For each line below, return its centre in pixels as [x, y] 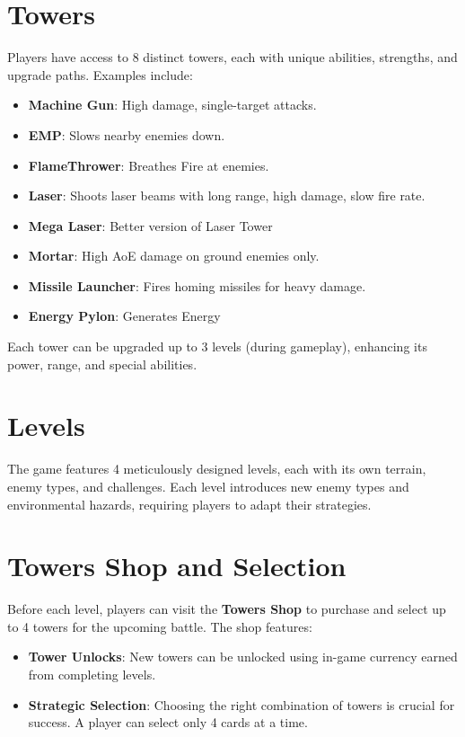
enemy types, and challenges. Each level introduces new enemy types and [208, 486]
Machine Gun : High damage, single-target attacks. [172, 105]
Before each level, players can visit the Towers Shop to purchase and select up [227, 609]
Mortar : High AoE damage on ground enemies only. [174, 256]
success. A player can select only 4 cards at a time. [168, 722]
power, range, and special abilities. [102, 364]
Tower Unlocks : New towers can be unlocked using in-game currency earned [243, 657]
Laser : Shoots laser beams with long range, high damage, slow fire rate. [227, 195]
